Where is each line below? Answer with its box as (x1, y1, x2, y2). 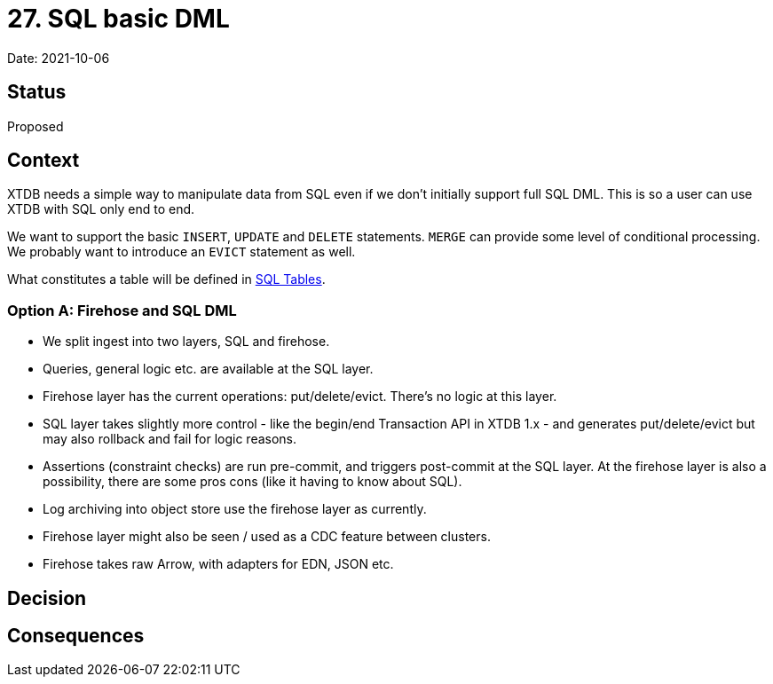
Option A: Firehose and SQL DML (7, 301, 237, 319)
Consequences (7, 625, 145, 648)
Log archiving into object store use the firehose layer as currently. (43, 501, 427, 517)
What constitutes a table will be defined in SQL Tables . (7, 271, 326, 287)
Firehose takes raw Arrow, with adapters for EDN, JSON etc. (43, 556, 394, 572)
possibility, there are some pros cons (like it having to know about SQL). (43, 474, 462, 490)
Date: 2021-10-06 (7, 50, 110, 66)
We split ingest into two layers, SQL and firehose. (43, 334, 330, 350)
